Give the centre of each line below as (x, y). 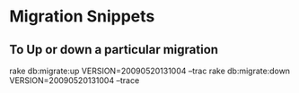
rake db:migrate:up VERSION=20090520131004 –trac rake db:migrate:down (149, 71)
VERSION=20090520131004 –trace (75, 80)
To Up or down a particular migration (114, 50)
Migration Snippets (82, 17)
